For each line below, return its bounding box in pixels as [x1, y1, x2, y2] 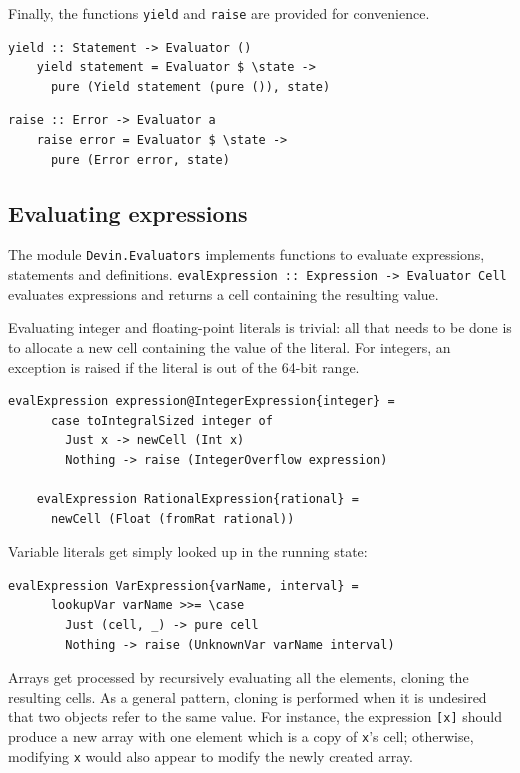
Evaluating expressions [8, 197, 248, 228]
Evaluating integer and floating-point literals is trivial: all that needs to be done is [8, 317, 512, 338]
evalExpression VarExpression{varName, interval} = [8, 578, 359, 593]
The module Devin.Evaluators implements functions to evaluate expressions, [8, 244, 485, 265]
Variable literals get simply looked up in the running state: [8, 541, 368, 562]
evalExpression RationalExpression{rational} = [36, 492, 359, 507]
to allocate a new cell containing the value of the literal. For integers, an [8, 336, 451, 357]
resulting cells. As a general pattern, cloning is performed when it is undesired [8, 686, 487, 707]
